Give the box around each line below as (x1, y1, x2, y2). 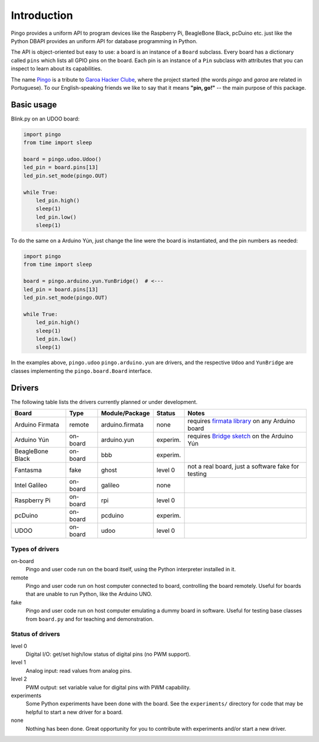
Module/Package (100, 409, 150, 418)
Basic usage (11, 99, 57, 109)
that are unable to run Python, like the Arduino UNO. (25, 591, 152, 598)
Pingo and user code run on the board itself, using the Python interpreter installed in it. (25, 566, 236, 573)
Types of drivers (11, 545, 59, 554)
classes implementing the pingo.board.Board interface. (11, 367, 152, 375)
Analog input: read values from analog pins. (25, 667, 132, 674)
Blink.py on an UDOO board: (11, 115, 80, 122)
